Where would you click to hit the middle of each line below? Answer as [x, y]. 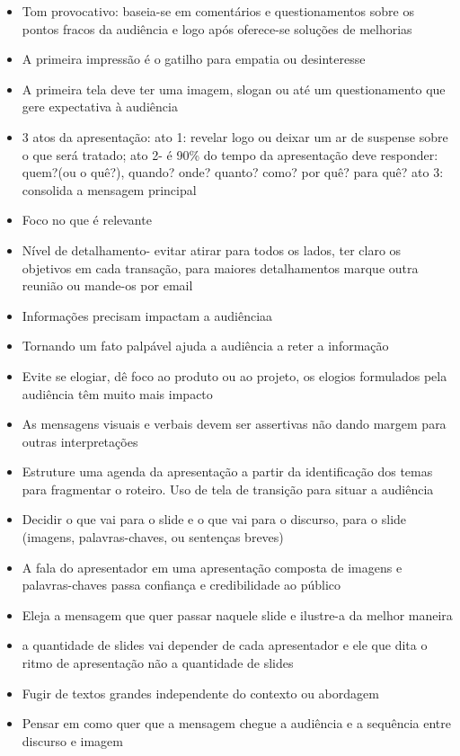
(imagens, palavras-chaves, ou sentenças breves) [153, 537]
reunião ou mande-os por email [107, 285]
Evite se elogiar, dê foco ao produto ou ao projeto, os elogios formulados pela [234, 375]
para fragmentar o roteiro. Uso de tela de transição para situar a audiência [228, 489]
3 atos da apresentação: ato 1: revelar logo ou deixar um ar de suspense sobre [235, 136]
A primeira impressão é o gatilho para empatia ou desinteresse [194, 59]
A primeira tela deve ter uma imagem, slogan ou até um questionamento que [234, 89]
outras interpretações [80, 441]
